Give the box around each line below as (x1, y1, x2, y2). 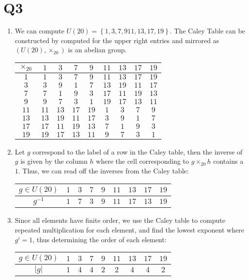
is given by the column (20, 156, 88, 166)
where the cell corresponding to (96, 156, 189, 166)
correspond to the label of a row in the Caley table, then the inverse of (32, 146, 243, 156)
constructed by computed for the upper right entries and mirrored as (15, 35, 219, 45)
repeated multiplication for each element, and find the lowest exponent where (15, 225, 244, 235)
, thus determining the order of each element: (32, 234, 167, 244)
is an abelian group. (68, 45, 127, 55)
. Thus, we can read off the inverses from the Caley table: (18, 166, 189, 176)
